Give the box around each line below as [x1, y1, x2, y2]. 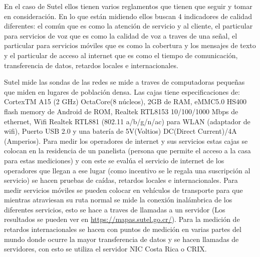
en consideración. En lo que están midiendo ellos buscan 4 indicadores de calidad [4, 11, 252, 21]
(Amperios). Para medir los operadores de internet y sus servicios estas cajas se [4, 135, 248, 146]
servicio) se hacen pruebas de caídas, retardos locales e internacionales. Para [4, 175, 238, 185]
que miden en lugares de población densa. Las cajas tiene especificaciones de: [4, 86, 240, 97]
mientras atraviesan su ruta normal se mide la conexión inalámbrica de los [4, 194, 232, 205]
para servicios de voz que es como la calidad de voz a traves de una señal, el [4, 30, 237, 41]
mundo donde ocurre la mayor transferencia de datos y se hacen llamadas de [4, 233, 239, 244]
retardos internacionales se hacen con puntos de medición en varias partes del [4, 224, 241, 234]
